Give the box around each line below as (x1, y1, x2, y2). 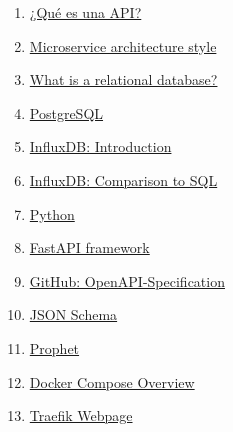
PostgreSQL (29, 102, 104, 123)
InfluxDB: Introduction (29, 136, 172, 157)
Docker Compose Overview (29, 371, 195, 392)
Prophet (29, 337, 80, 358)
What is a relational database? (29, 69, 218, 90)
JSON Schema (29, 304, 118, 325)
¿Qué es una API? (29, 2, 142, 22)
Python (29, 203, 75, 224)
